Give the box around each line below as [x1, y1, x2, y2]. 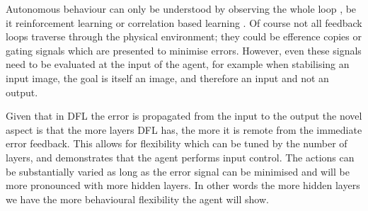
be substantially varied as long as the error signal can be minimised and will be [6, 164, 350, 178]
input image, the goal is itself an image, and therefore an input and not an [6, 70, 329, 85]
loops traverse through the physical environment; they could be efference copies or [6, 29, 362, 44]
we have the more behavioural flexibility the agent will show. [6, 191, 269, 206]
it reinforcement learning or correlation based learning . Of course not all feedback [6, 15, 362, 30]
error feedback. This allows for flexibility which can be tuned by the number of [6, 136, 347, 151]
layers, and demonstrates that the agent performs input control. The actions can [6, 149, 355, 164]
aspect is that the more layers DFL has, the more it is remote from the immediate [6, 122, 362, 137]
